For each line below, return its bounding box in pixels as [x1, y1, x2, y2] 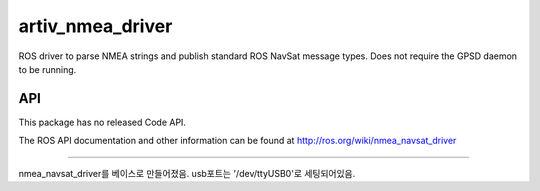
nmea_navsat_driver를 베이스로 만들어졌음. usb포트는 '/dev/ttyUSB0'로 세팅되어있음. [18, 167, 356, 179]
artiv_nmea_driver [18, 15, 173, 37]
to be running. [18, 63, 77, 75]
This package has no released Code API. [18, 116, 187, 128]
